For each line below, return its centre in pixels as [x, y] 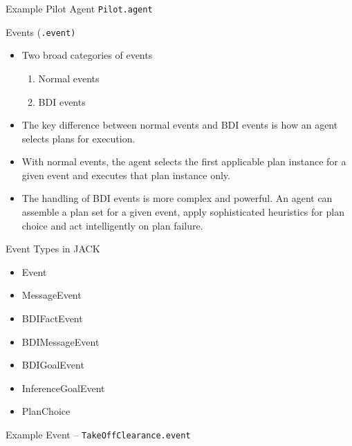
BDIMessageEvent [61, 341]
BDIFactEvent [52, 318]
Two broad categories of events [87, 55]
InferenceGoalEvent [63, 388]
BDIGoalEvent [53, 365]
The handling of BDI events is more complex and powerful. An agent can [177, 198]
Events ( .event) [41, 31]
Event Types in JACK [53, 249]
